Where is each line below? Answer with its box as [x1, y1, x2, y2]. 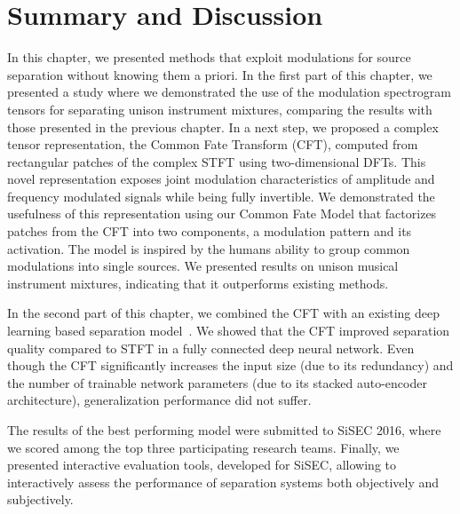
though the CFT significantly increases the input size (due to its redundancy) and [7, 356, 454, 375]
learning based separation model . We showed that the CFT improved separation [7, 321, 450, 340]
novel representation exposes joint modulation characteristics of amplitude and [7, 170, 435, 188]
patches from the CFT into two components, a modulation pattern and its [7, 222, 412, 241]
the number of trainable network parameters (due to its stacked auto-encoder [7, 373, 427, 391]
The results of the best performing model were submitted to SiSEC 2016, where [7, 421, 441, 439]
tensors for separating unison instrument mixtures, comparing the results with [7, 99, 432, 118]
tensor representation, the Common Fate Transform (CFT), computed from [7, 135, 418, 154]
